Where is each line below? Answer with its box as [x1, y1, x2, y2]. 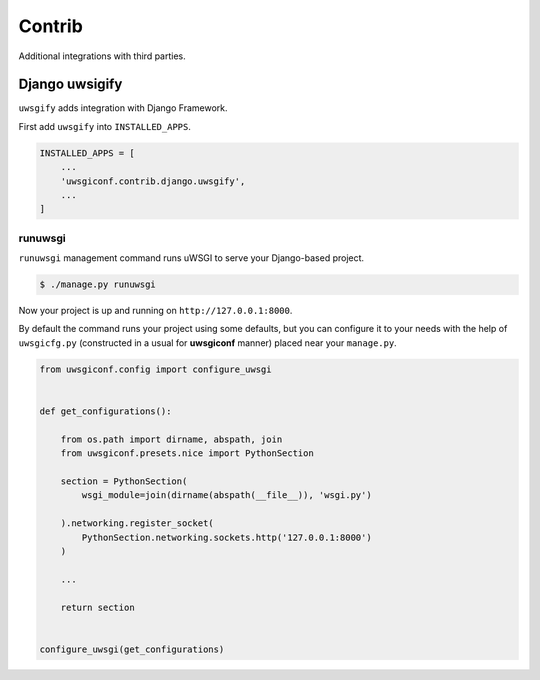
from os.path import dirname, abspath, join [60, 433, 283, 445]
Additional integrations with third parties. [18, 50, 187, 62]
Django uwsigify [18, 76, 123, 93]
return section [60, 601, 135, 613]
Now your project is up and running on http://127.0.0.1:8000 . [18, 305, 293, 317]
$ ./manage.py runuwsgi [39, 279, 157, 290]
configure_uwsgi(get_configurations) [39, 643, 225, 655]
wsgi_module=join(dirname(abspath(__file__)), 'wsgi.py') [81, 490, 372, 501]
